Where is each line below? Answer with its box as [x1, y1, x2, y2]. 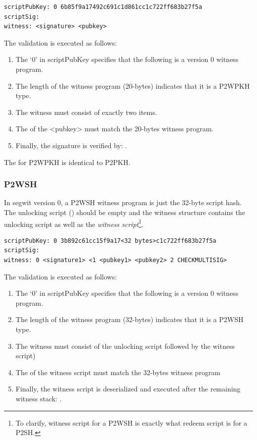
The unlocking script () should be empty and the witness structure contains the [4, 207, 245, 217]
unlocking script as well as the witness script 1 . [4, 217, 144, 229]
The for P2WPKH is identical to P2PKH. [4, 157, 130, 167]
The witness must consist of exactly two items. [15, 107, 157, 117]
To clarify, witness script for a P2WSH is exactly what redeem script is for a [15, 417, 248, 428]
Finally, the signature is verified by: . [15, 140, 128, 150]
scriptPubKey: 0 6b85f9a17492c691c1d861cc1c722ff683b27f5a [4, 3, 202, 10]
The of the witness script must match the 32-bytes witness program [15, 367, 220, 377]
